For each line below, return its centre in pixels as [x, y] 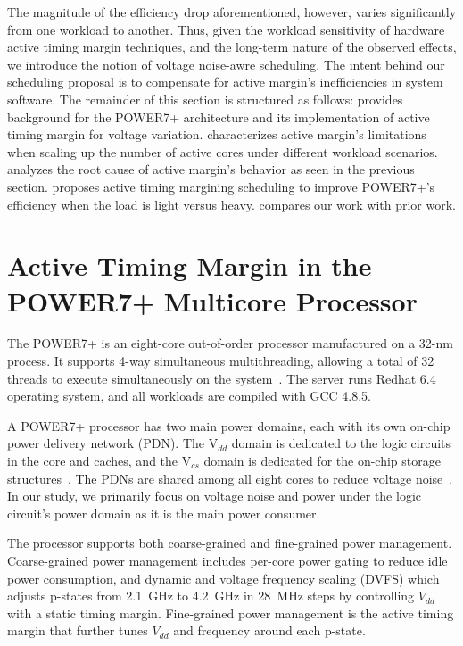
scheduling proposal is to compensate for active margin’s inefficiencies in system [225, 82]
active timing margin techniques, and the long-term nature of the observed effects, [232, 47]
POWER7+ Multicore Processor [212, 300]
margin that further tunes [78, 630]
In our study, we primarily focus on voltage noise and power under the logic [215, 496]
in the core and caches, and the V [99, 460]
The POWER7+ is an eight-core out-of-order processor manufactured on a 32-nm [230, 343]
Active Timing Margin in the [190, 265]
